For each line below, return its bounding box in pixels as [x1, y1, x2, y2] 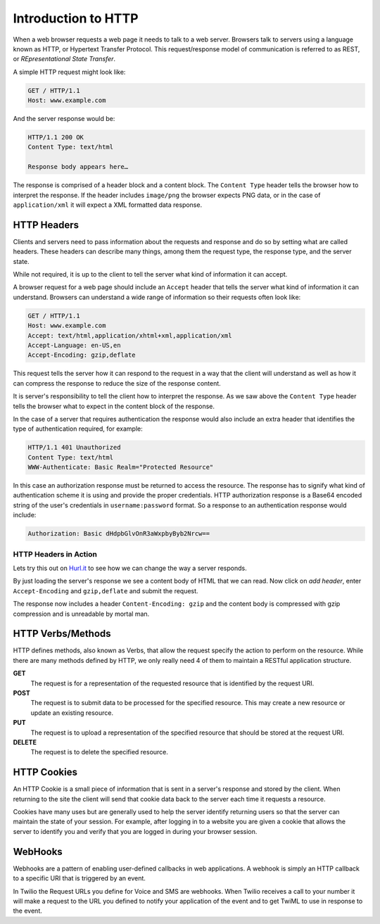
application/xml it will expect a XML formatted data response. [13, 201, 203, 209]
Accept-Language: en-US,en [27, 341, 121, 350]
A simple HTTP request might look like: [13, 68, 126, 76]
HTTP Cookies [13, 766, 77, 778]
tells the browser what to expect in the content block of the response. [13, 402, 215, 410]
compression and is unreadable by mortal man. [13, 609, 150, 618]
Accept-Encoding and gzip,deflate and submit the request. [13, 586, 198, 595]
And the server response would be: [13, 115, 115, 123]
